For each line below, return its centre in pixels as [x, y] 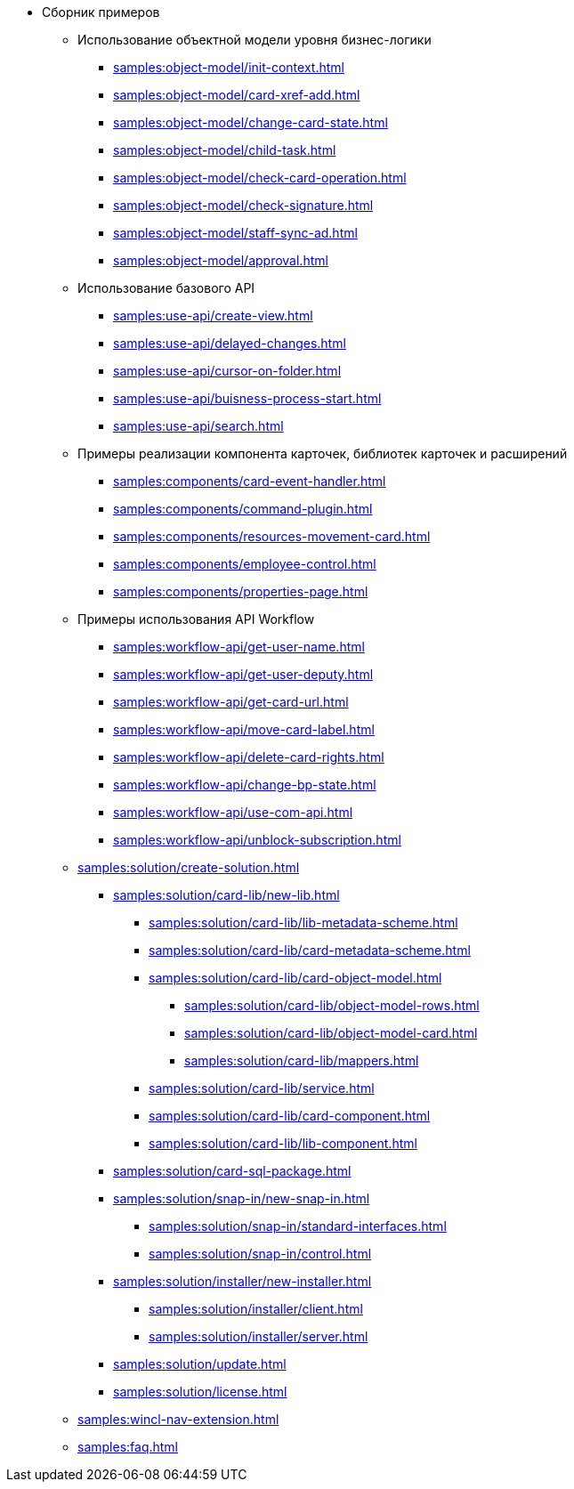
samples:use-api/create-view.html [213, 316]
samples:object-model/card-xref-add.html [237, 95]
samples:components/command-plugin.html [243, 509]
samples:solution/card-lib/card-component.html [290, 1116]
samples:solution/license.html [200, 1392]
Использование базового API [166, 288]
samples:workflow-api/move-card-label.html [244, 729]
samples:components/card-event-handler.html [250, 481]
